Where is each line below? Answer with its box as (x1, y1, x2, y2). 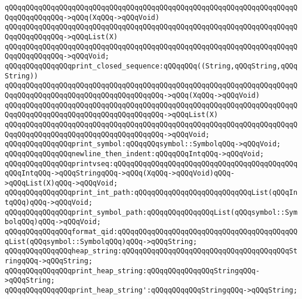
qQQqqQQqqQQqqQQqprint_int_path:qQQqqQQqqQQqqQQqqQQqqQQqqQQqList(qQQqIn (5, 188, 298, 197)
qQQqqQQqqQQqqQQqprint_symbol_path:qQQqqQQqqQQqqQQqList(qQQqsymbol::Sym (5, 208, 298, 216)
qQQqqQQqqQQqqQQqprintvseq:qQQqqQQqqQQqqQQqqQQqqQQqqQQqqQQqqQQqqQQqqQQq (5, 159, 298, 168)
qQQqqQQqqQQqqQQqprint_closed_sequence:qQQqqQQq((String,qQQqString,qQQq (5, 61, 298, 70)
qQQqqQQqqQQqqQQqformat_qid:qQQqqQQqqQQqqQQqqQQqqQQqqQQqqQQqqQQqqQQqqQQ (5, 228, 298, 236)
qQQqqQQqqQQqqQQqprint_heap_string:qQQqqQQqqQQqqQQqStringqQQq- (5, 266, 260, 275)
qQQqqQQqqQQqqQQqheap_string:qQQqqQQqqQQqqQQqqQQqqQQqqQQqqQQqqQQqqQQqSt (5, 247, 298, 256)
